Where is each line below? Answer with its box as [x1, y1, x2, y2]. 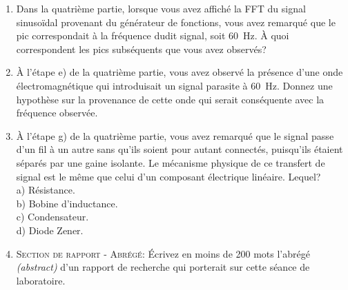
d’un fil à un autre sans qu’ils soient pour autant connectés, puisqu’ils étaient [16, 142, 343, 156]
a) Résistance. [16, 183, 75, 197]
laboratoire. [16, 273, 66, 287]
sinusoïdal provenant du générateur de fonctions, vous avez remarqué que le [16, 14, 336, 29]
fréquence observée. [16, 105, 98, 120]
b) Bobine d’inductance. [16, 196, 118, 210]
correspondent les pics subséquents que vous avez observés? [16, 41, 267, 56]
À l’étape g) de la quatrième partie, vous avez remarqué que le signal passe [16, 128, 334, 143]
